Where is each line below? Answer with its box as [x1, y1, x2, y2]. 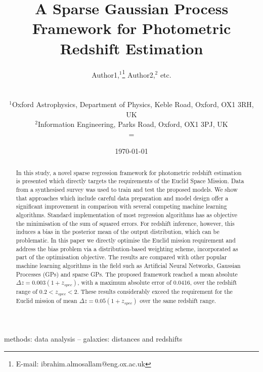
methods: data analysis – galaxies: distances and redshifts [4, 333, 183, 344]
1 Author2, [122, 67, 155, 80]
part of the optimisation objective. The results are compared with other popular [16, 253, 227, 261]
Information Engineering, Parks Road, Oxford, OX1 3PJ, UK [37, 119, 228, 129]
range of [16, 287, 37, 296]
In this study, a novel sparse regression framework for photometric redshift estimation [16, 168, 242, 177]
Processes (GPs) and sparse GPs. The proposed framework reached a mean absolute [16, 269, 238, 278]
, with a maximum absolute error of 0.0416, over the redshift [77, 278, 237, 287]
